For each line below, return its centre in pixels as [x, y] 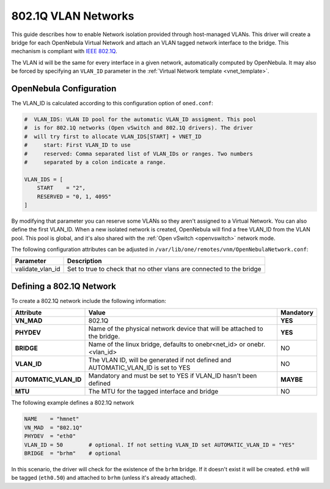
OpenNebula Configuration [64, 88]
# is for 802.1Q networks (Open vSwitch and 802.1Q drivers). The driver [139, 128]
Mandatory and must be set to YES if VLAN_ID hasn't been [173, 376]
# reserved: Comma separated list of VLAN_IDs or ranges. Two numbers [139, 154]
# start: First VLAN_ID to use [77, 145]
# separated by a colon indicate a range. [95, 162]
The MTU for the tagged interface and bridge [153, 392]
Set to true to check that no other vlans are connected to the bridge [164, 269]
